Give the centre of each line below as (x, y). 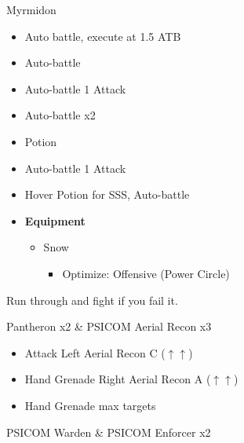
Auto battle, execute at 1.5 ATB (103, 36)
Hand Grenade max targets (90, 405)
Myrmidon (31, 9)
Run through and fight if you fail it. (92, 300)
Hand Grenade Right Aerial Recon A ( (118, 379)
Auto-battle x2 (60, 115)
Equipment (55, 220)
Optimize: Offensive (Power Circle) (146, 273)
